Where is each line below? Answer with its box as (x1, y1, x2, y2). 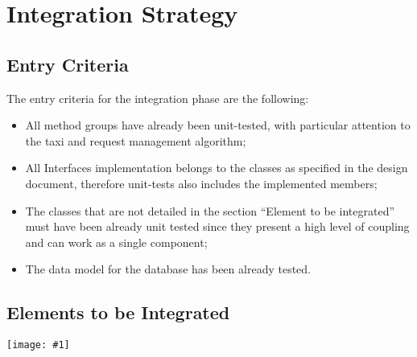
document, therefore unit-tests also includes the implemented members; (25, 174, 378, 191)
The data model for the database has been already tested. (25, 261, 311, 277)
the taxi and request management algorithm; (25, 132, 246, 149)
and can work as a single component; (25, 233, 208, 250)
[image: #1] (6, 339, 70, 351)
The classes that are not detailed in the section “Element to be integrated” (25, 202, 395, 219)
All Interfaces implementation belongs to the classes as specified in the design (25, 159, 408, 176)
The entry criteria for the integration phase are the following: (6, 89, 309, 106)
